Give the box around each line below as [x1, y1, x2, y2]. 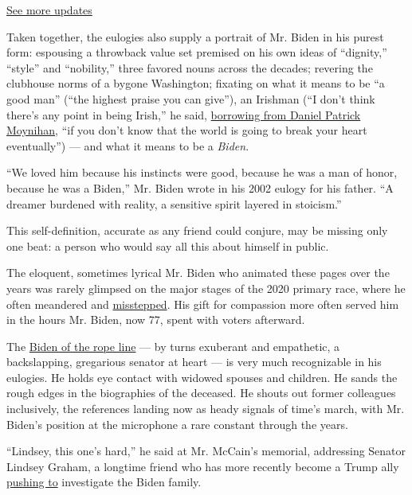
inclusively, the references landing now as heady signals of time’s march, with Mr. [6, 400, 405, 417]
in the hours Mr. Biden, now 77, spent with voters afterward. [6, 311, 305, 328]
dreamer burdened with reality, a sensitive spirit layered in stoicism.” [6, 195, 342, 212]
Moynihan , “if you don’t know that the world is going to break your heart [6, 122, 367, 138]
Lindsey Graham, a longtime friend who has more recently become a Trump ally [6, 458, 399, 474]
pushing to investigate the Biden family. [6, 474, 202, 490]
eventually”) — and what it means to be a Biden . [6, 137, 249, 154]
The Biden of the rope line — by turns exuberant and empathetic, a [6, 337, 340, 354]
